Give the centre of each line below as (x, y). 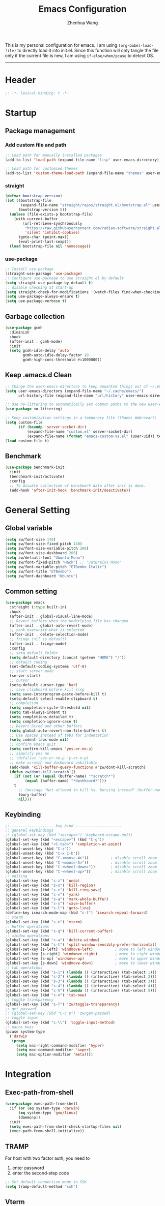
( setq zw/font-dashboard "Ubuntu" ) (41, 576)
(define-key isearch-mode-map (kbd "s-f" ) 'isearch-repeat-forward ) (77, 913)
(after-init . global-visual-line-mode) (51, 616)
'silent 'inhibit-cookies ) (52, 233)
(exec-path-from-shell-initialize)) (47, 1131)
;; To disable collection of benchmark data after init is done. (78, 485)
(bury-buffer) (33, 795)
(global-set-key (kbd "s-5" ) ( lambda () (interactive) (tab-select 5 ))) (81, 991)
